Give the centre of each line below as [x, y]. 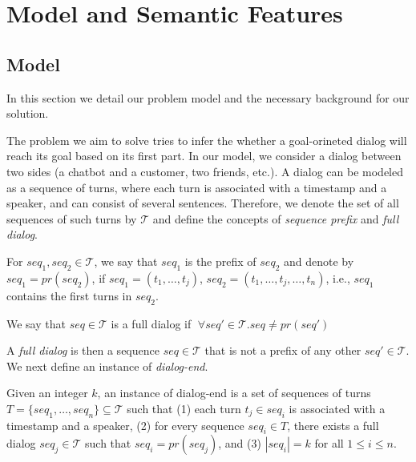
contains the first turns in [69, 295]
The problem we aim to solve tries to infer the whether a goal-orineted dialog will [207, 140]
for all [329, 443]
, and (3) [240, 443]
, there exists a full [333, 425]
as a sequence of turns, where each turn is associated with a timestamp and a [197, 187]
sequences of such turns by [72, 218]
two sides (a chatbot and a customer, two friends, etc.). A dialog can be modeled [205, 171]
